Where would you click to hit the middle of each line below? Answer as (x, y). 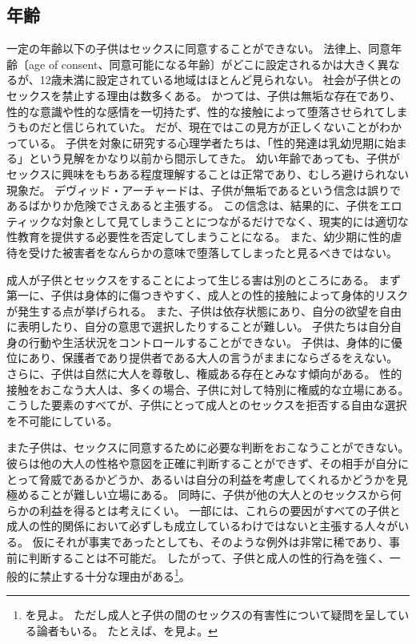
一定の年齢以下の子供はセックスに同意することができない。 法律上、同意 (199, 48)
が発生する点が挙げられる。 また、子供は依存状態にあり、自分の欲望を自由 (204, 310)
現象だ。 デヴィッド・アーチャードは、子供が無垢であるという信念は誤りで (204, 189)
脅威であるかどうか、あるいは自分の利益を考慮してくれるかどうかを (218, 479)
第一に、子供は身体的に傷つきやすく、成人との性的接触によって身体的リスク (208, 295)
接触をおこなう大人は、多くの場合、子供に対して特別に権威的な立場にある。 (208, 389)
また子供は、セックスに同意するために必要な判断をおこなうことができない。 (208, 447)
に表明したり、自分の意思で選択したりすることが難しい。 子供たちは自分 (199, 326)
